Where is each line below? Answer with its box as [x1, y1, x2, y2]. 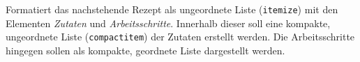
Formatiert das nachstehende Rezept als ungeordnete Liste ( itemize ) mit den [6, 2, 338, 16]
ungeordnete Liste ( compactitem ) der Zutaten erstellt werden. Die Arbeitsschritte [6, 29, 355, 44]
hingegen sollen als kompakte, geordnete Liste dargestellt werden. [6, 42, 285, 57]
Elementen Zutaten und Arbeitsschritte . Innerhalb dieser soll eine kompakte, [6, 15, 331, 30]
